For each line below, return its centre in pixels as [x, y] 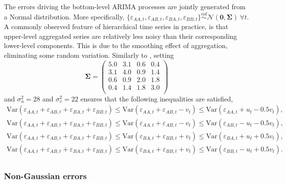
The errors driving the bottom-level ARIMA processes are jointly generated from [125, 6]
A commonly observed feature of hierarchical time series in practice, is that [116, 26]
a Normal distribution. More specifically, [64, 16]
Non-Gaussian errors [45, 175]
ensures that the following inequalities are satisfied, [157, 98]
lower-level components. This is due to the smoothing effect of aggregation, [116, 45]
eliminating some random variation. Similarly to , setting [89, 55]
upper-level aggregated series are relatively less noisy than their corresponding [121, 36]
